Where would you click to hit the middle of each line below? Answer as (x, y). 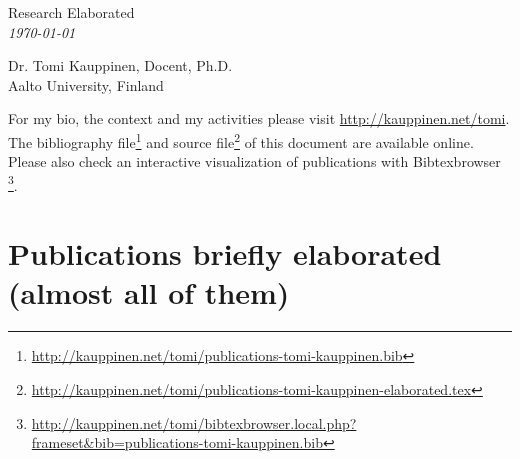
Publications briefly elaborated (225, 253)
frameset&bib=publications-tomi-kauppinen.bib (177, 442)
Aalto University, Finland (86, 84)
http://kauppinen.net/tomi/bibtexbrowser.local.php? (194, 422)
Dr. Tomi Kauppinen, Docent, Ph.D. (120, 65)
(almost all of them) (149, 292)
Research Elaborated (71, 12)
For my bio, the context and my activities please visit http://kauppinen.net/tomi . (259, 118)
